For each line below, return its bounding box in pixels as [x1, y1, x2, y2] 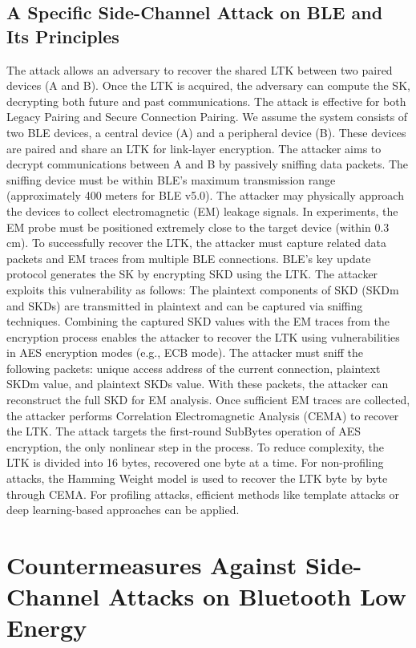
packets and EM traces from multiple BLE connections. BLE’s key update [6, 249, 371, 266]
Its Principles [6, 23, 119, 48]
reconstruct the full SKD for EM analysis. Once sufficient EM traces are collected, [6, 391, 410, 408]
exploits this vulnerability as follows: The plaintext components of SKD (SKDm [6, 281, 399, 298]
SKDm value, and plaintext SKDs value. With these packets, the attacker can [6, 375, 389, 392]
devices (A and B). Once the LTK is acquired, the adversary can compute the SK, [6, 77, 410, 94]
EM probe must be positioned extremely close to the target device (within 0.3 [6, 218, 390, 235]
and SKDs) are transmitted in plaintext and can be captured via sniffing [6, 297, 363, 314]
